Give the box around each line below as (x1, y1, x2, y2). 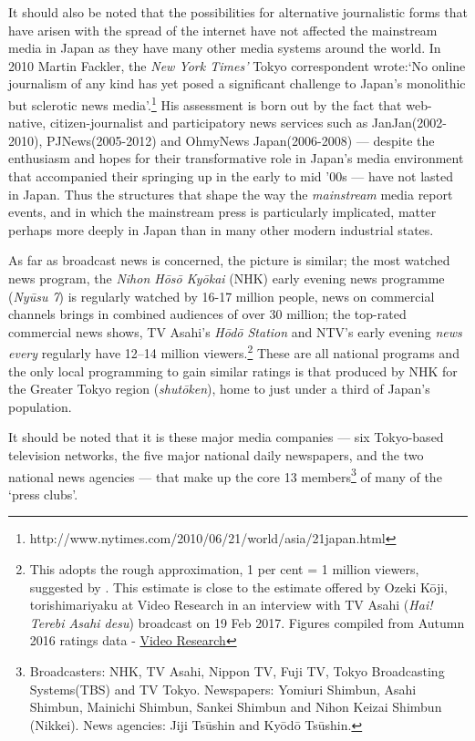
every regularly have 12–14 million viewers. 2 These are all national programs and (8, 341, 460, 362)
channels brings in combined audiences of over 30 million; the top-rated (8, 304, 407, 324)
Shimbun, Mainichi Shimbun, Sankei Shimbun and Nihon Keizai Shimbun (29, 697, 442, 716)
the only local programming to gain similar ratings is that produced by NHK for (8, 361, 458, 380)
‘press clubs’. (8, 484, 78, 503)
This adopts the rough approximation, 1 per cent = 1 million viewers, (29, 560, 419, 578)
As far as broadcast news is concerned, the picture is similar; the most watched (8, 251, 450, 270)
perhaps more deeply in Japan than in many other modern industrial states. (8, 220, 434, 239)
